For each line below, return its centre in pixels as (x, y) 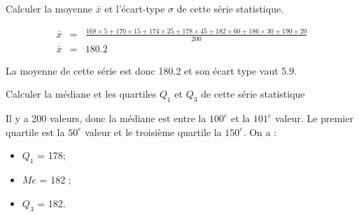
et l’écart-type (135, 8)
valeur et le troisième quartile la (153, 132)
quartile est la (35, 132)
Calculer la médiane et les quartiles (81, 94)
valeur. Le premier (314, 118)
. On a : (260, 132)
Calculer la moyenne (49, 8)
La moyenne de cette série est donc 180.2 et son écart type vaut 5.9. (152, 70)
